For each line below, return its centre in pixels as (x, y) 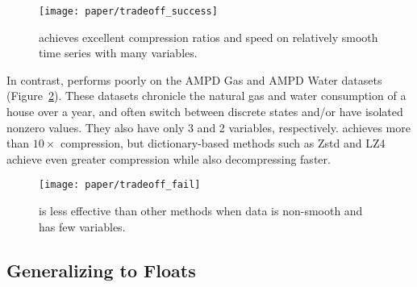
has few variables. (82, 226)
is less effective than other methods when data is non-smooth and (201, 211)
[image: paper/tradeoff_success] (128, 11)
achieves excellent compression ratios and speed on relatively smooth (208, 37)
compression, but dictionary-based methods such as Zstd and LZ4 (223, 143)
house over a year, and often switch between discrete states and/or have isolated (205, 112)
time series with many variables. (118, 53)
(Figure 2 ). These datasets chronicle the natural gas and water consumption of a (206, 96)
